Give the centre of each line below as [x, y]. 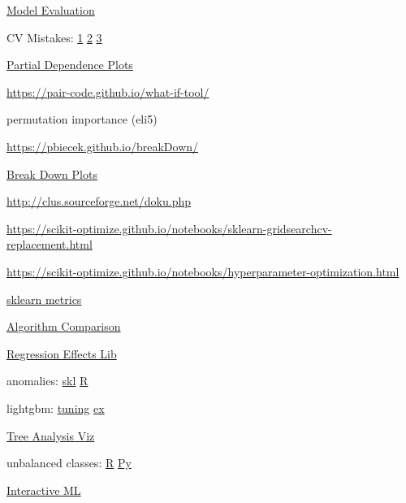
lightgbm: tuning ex [56, 408]
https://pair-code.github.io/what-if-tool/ [108, 91]
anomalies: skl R [48, 381]
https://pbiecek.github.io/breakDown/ [103, 146]
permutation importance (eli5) [82, 119]
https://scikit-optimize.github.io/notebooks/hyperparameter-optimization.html [203, 271]
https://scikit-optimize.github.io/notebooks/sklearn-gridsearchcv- [169, 228]
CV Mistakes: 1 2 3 [54, 37]
